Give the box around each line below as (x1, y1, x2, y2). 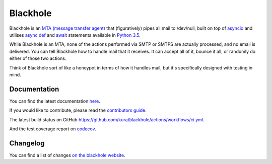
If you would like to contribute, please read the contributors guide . (9, 107, 147, 113)
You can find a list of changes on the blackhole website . (9, 152, 125, 158)
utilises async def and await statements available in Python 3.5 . (9, 32, 141, 38)
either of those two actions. (9, 55, 66, 61)
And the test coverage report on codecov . (9, 126, 96, 132)
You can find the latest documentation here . (9, 98, 101, 104)
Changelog (9, 139, 45, 147)
